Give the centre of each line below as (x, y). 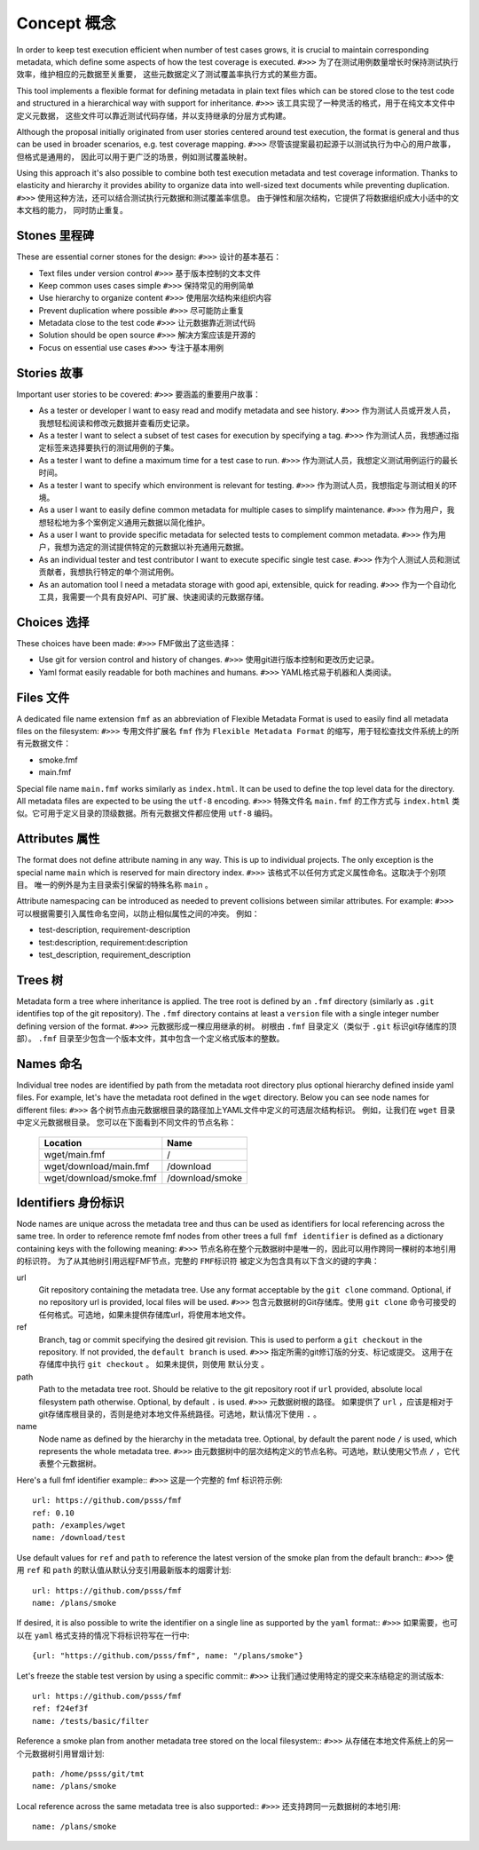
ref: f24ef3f (60, 1708)
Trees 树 (40, 980)
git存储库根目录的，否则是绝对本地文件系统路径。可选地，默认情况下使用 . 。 (180, 1414)
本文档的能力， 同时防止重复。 (72, 210)
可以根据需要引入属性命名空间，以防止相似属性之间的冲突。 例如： (138, 913)
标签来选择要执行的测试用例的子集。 (112, 447)
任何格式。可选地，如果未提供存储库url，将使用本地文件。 (145, 1315)
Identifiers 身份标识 (71, 1202)
